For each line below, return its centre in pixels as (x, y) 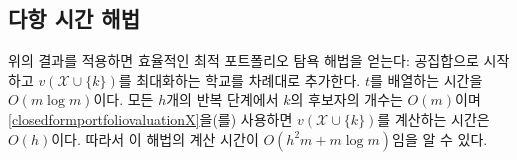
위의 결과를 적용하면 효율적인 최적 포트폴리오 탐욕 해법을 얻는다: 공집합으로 (243, 60)
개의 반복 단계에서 (222, 99)
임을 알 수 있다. (440, 138)
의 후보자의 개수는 (346, 99)
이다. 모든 (123, 99)
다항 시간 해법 (74, 18)
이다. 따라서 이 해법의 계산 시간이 (155, 138)
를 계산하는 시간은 (433, 118)
